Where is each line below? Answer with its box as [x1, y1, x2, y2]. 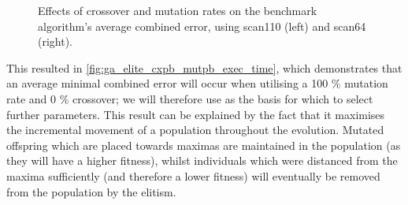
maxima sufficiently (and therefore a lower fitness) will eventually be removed [6, 167, 380, 184]
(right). [38, 33, 73, 50]
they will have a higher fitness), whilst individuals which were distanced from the [6, 152, 398, 169]
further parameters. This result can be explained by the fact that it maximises [6, 106, 385, 122]
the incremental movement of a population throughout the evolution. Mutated [6, 121, 384, 138]
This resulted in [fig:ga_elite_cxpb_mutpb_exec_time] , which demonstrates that [6, 59, 402, 76]
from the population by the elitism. [6, 183, 176, 199]
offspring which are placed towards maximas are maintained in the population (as [6, 136, 401, 153]
